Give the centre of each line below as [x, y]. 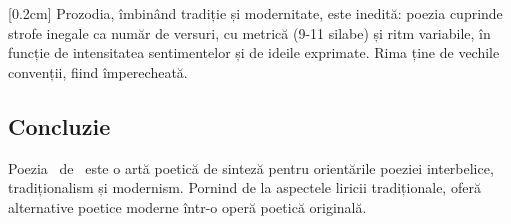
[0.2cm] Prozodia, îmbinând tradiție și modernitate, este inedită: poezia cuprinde [255, 13]
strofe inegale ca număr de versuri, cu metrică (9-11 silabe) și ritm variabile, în [249, 32]
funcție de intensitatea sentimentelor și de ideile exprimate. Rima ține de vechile [254, 52]
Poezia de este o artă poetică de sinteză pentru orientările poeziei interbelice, [251, 167]
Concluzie [59, 125]
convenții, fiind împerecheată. [98, 71]
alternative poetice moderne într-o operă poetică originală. [187, 206]
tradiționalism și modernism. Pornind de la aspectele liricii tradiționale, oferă [244, 187]
